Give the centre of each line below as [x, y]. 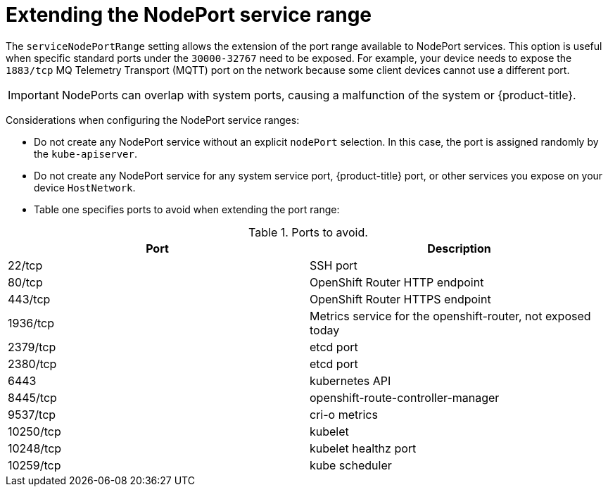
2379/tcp [32, 347]
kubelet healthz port [363, 448]
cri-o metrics [344, 414]
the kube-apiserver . [86, 153]
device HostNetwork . [85, 187]
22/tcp [25, 265]
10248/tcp [35, 448]
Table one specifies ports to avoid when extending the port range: [187, 209]
